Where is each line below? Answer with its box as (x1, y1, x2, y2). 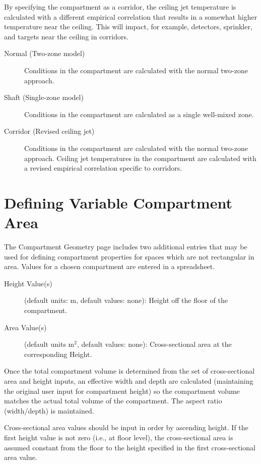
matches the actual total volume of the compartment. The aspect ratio (4, 395, 222, 406)
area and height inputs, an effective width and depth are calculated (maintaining (4, 375, 253, 386)
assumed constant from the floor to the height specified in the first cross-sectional (4, 442, 255, 452)
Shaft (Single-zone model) (4, 92, 84, 102)
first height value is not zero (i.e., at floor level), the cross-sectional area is (4, 432, 233, 442)
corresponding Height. (24, 348, 92, 359)
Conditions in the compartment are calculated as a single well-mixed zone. (24, 109, 254, 119)
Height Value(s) (4, 278, 52, 288)
